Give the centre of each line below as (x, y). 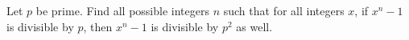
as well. (254, 26)
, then (98, 26)
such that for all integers (284, 10)
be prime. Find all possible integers (122, 10)
